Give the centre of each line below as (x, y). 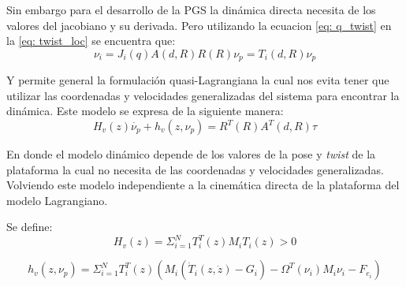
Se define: (30, 227)
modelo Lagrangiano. (57, 200)
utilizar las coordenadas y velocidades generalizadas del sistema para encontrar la (203, 95)
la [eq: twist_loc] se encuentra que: (91, 41)
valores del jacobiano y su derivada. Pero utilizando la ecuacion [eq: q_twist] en (199, 25)
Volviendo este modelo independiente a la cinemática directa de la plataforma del (203, 185)
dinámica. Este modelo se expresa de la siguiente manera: (145, 111)
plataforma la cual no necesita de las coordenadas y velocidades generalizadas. (195, 169)
